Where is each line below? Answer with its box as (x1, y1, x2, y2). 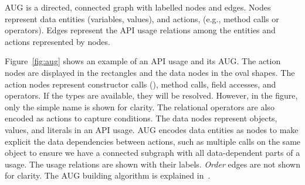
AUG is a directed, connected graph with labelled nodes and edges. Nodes (5, 1, 271, 13)
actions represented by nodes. (5, 35, 110, 47)
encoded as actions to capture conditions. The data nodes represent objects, (5, 112, 277, 124)
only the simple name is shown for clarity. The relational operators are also (5, 100, 274, 113)
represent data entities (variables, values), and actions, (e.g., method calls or (5, 12, 279, 25)
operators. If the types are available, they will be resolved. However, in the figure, (5, 89, 298, 102)
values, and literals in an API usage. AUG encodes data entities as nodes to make (5, 123, 299, 135)
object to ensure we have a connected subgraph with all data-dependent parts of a (5, 146, 300, 159)
